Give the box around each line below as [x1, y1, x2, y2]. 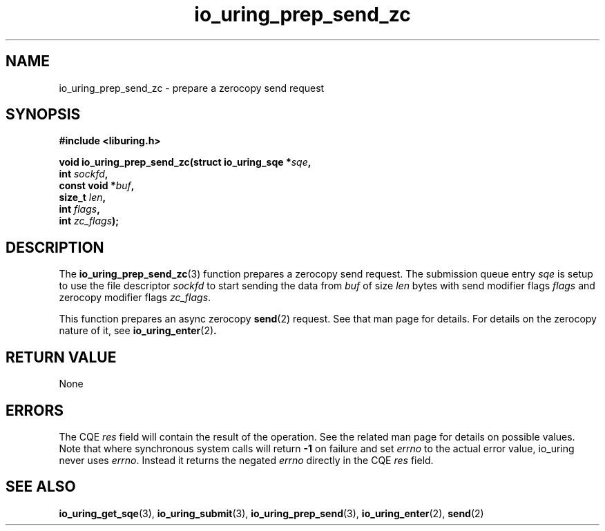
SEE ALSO [6, 478, 76, 496]
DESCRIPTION [6, 238, 104, 256]
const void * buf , [59, 180, 135, 192]
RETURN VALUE [6, 348, 117, 366]
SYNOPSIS [6, 106, 81, 124]
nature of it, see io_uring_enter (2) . [59, 325, 217, 337]
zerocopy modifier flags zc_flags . [59, 291, 211, 304]
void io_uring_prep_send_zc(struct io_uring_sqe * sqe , [59, 156, 311, 168]
